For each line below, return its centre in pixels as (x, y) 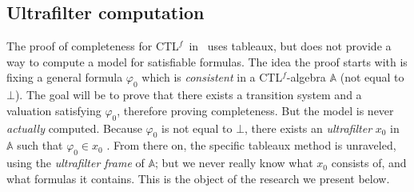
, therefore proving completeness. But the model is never (255, 110)
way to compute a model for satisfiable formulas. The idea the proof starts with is (207, 61)
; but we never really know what (234, 163)
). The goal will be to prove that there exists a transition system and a (188, 95)
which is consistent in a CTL (212, 77)
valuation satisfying (54, 110)
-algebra (306, 77)
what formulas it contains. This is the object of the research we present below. (198, 178)
